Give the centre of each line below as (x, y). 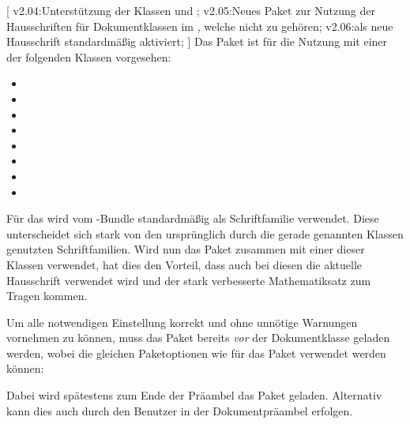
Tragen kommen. (47, 296)
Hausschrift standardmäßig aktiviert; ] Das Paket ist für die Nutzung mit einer (197, 41)
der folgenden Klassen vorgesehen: (89, 56)
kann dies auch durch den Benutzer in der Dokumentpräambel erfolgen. (180, 410)
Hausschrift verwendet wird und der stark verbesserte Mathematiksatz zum (189, 280)
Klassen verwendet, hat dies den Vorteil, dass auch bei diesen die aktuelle (184, 264)
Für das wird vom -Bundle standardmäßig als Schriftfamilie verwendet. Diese (193, 218)
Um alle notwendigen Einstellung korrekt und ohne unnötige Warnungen (182, 322)
